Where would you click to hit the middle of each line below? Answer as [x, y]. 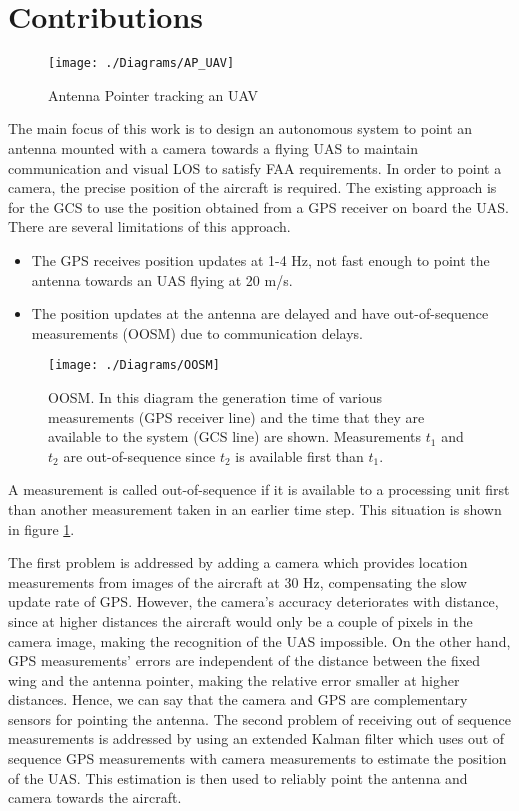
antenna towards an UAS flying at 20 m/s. [162, 279]
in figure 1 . [41, 528]
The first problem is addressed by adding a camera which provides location [238, 562]
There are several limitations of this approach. [149, 226]
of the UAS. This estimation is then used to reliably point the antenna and [238, 777]
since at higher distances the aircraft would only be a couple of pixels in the [240, 620]
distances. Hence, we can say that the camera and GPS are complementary [238, 699]
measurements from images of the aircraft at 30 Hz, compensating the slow [237, 581]
